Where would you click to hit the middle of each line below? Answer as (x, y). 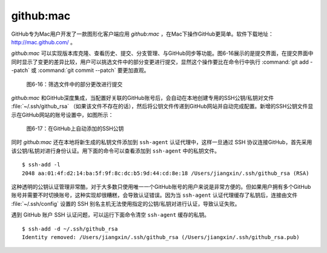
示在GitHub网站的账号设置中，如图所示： (62, 114)
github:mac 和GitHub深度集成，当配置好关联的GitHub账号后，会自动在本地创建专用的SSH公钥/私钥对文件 (143, 97)
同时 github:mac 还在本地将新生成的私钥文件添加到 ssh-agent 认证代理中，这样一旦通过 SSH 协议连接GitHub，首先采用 (162, 142)
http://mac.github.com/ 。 (43, 42)
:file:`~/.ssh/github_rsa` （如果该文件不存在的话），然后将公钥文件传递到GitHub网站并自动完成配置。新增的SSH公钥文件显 (162, 107)
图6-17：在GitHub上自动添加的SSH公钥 (75, 129)
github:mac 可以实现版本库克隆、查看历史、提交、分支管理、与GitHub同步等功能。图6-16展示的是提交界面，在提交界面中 (162, 53)
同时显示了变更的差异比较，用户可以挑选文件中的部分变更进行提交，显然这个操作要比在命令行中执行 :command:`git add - (162, 62)
